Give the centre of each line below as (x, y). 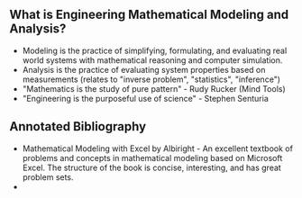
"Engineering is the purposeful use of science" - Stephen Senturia (145, 98)
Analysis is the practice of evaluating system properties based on (144, 69)
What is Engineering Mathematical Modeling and (149, 15)
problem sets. (48, 177)
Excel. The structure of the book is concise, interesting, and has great (151, 167)
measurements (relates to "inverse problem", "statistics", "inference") (151, 79)
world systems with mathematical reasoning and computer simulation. (152, 60)
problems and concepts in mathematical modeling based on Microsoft (152, 157)
